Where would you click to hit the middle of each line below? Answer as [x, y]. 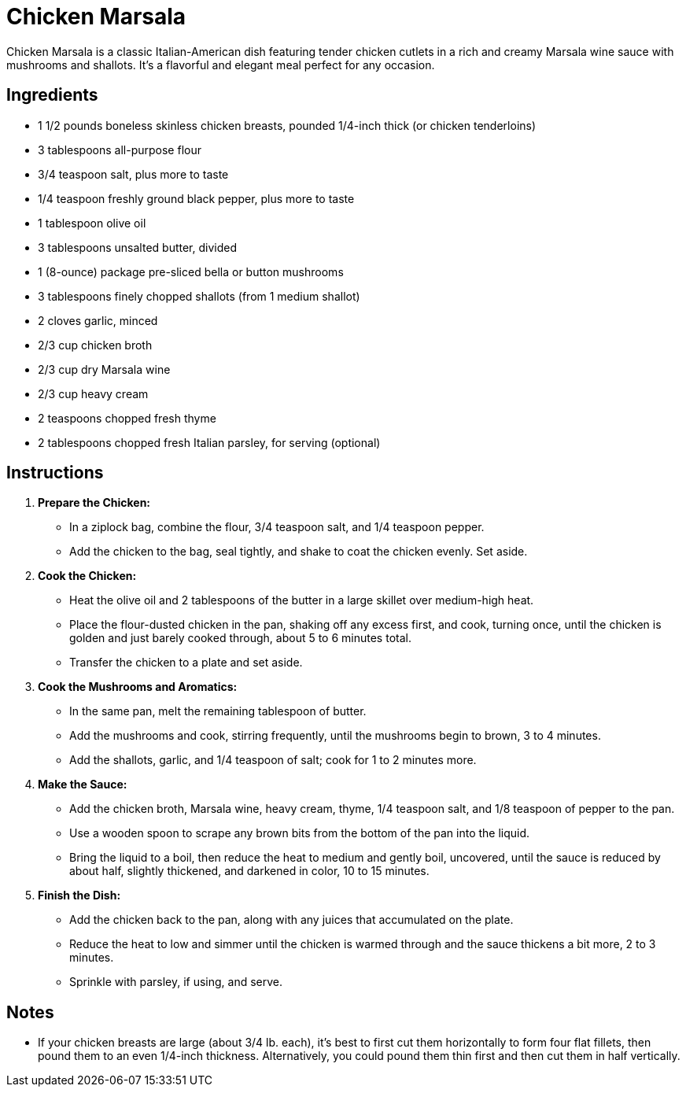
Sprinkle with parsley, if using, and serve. [176, 982]
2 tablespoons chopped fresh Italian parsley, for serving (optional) [209, 442]
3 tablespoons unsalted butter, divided [138, 247]
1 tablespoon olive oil [92, 223]
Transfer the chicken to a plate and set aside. [186, 663]
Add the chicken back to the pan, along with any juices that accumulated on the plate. [291, 920]
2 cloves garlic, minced [98, 320]
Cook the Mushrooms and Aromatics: [138, 687]
